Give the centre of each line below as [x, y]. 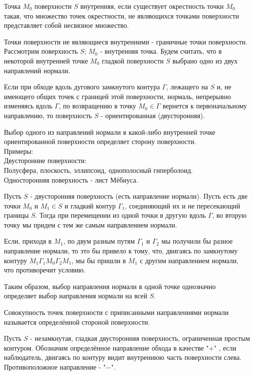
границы [16, 215]
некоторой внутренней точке [46, 60]
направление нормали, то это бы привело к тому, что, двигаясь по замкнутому [121, 251]
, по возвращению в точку [97, 106]
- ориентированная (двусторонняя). [153, 115]
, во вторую [229, 215]
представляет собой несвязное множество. [66, 25]
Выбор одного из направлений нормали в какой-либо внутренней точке [110, 132]
